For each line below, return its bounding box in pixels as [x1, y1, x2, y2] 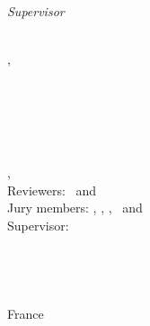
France [7, 303, 44, 322]
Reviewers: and [7, 180, 97, 199]
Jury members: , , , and [7, 198, 143, 217]
